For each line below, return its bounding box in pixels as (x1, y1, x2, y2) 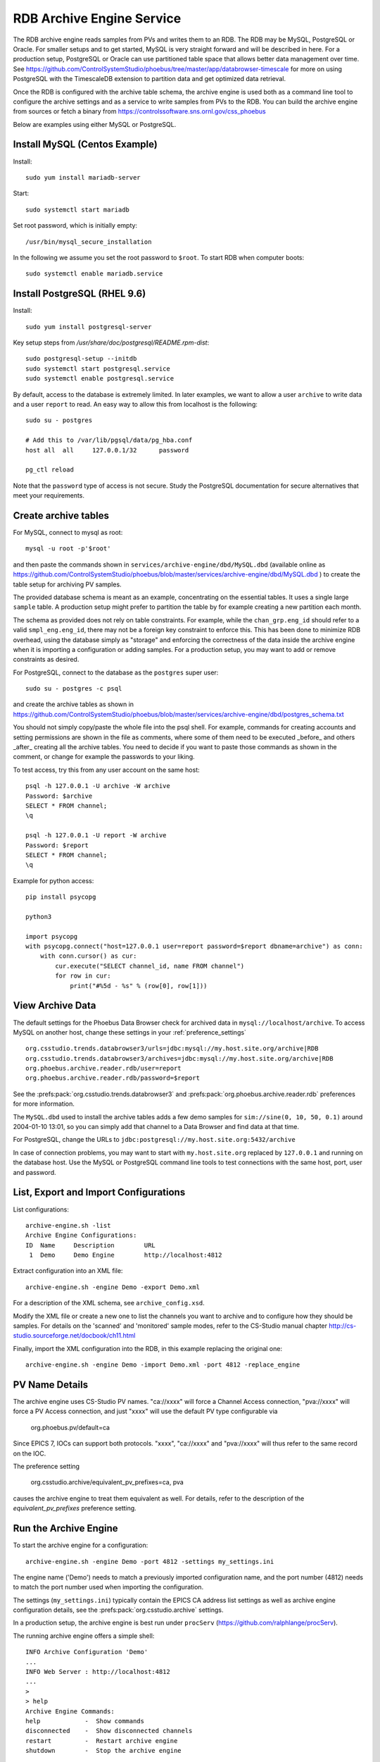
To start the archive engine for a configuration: (13, 1541, 148, 1550)
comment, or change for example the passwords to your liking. (13, 753, 195, 761)
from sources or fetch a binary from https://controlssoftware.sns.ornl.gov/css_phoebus (13, 107, 267, 116)
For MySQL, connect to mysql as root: (13, 528, 123, 536)
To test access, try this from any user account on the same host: (13, 765, 200, 774)
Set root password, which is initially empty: (13, 221, 137, 230)
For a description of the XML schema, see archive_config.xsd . (13, 1299, 205, 1307)
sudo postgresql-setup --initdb (25, 355, 137, 363)
